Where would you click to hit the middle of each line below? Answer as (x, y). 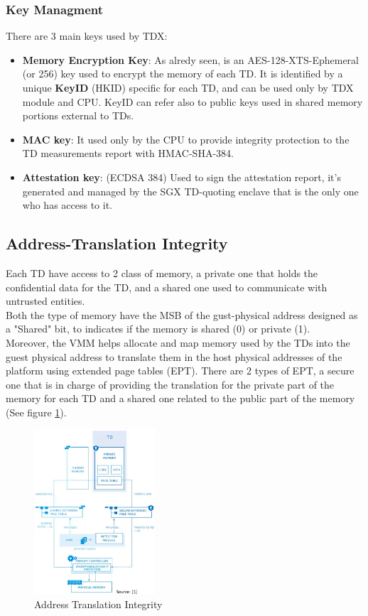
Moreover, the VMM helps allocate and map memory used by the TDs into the (178, 342)
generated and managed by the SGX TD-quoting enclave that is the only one (190, 191)
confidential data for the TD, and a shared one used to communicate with (167, 287)
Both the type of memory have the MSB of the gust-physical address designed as (182, 314)
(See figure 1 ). (36, 412)
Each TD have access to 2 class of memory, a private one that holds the (162, 272)
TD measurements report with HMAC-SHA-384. (128, 153)
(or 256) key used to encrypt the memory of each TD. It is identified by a (183, 74)
